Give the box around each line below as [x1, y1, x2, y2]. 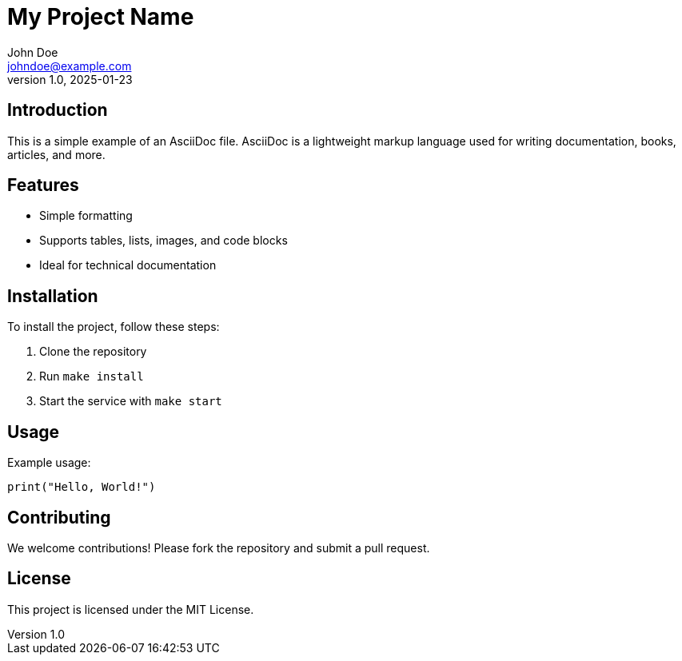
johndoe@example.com [7, 58, 132, 73]
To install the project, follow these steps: [7, 320, 220, 334]
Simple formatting [39, 209, 133, 223]
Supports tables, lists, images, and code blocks [39, 233, 288, 248]
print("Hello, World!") [7, 480, 156, 494]
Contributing [7, 507, 111, 528]
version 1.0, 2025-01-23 [7, 72, 133, 86]
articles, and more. [7, 147, 106, 161]
